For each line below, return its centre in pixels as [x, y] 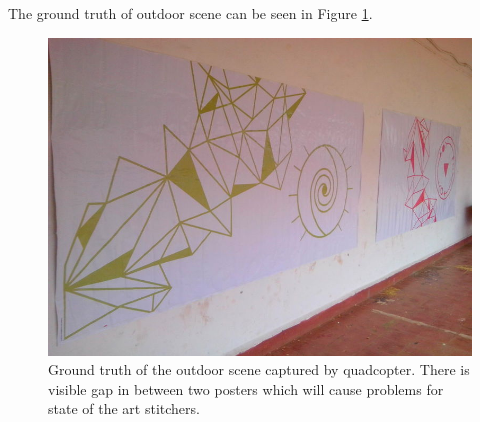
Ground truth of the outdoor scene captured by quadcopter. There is [259, 369]
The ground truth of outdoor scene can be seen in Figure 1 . [190, 13]
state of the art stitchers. [124, 408]
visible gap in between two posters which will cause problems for [246, 388]
